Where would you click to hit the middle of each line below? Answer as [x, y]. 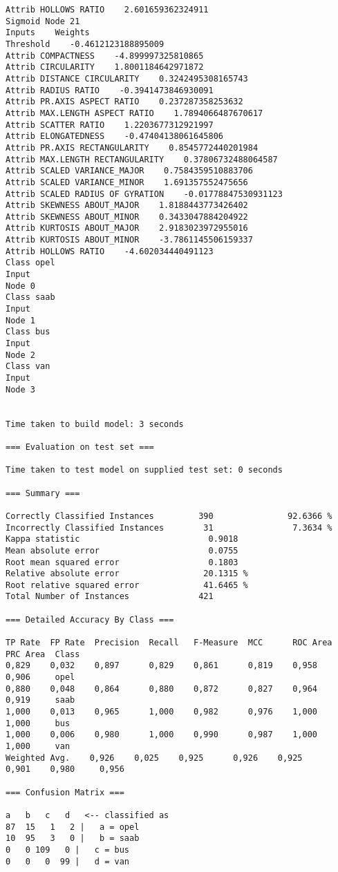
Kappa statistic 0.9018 [122, 539]
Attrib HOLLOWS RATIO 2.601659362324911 [107, 10]
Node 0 [20, 286]
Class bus [28, 332]
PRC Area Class [43, 654]
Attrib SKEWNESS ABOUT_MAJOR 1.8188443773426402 [127, 206]
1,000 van [38, 746]
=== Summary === [43, 493]
